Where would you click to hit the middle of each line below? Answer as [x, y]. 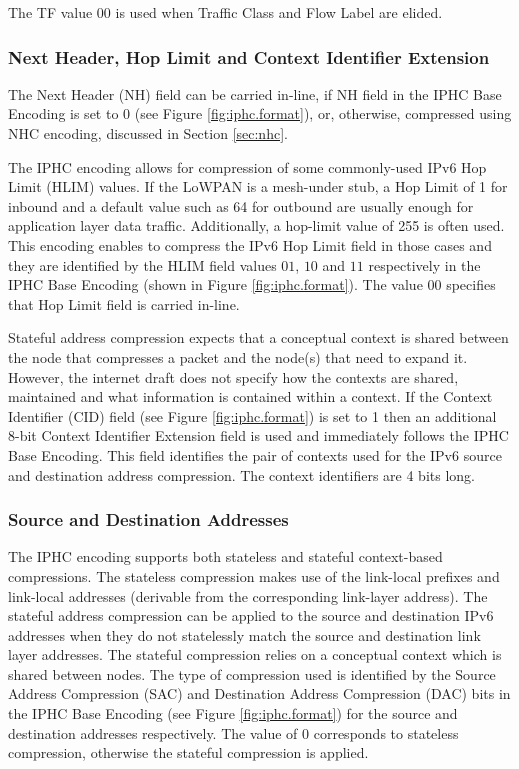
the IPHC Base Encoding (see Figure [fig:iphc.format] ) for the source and [233, 713]
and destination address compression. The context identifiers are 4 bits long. [241, 474]
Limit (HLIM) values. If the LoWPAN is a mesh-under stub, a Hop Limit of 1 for [258, 186]
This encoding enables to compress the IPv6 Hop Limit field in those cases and [250, 244]
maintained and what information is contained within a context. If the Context [250, 396]
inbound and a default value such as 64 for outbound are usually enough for [241, 205]
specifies [471, 284]
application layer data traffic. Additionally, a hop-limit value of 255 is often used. [256, 225]
